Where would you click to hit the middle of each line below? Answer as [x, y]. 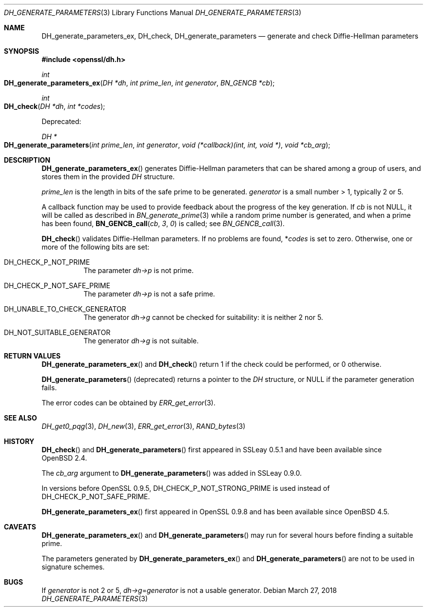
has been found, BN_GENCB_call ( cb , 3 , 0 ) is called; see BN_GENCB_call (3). [163, 223]
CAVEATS [20, 527]
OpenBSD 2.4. [64, 458]
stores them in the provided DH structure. [108, 177]
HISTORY [19, 441]
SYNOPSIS [22, 51]
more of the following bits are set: [96, 247]
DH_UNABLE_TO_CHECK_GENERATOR [65, 309]
